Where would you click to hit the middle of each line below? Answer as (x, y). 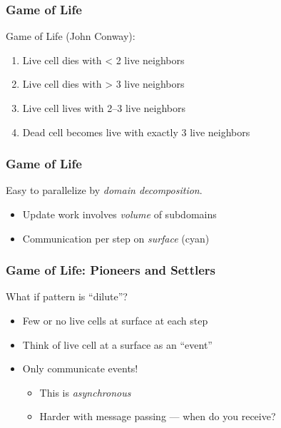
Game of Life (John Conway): (71, 36)
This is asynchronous (85, 392)
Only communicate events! (80, 368)
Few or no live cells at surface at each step (115, 320)
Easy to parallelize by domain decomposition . (104, 190)
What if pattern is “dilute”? (67, 296)
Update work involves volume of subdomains (119, 214)
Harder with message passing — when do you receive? (158, 416)
